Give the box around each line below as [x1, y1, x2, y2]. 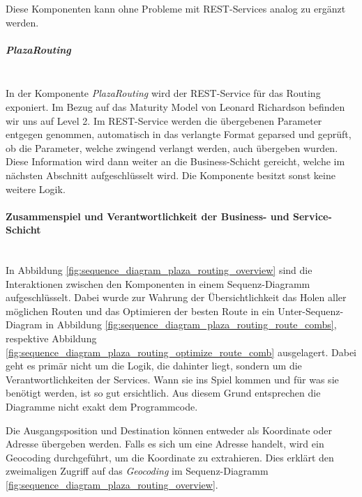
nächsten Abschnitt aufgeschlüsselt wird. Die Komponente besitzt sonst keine [6, 167, 335, 182]
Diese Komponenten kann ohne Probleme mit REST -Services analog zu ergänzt [6, 1, 346, 15]
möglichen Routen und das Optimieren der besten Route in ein [6, 303, 275, 318]
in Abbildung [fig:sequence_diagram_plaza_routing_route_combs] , [45, 317, 337, 332]
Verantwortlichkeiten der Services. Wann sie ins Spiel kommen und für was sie [6, 372, 339, 386]
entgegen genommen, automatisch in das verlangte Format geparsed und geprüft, [6, 127, 352, 142]
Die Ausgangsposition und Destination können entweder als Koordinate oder [6, 422, 332, 437]
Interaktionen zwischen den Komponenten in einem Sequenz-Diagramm [6, 276, 310, 291]
